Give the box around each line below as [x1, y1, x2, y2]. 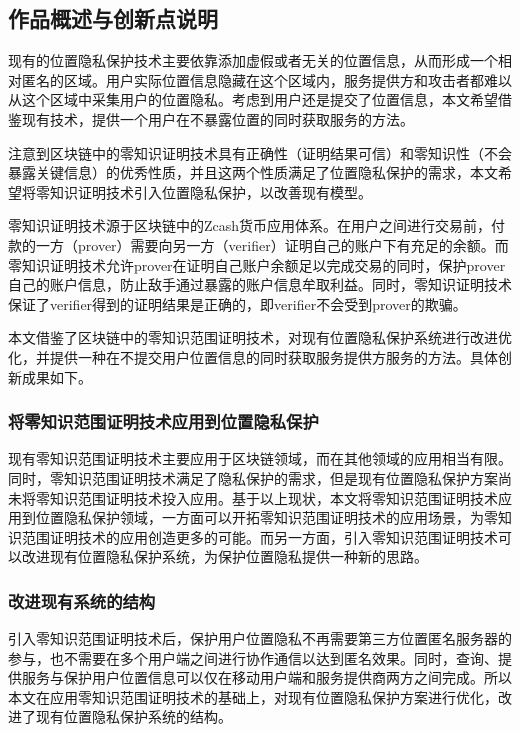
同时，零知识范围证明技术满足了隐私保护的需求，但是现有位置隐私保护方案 [8, 467, 498, 488]
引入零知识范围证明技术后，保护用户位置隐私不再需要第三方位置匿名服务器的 [8, 628, 512, 649]
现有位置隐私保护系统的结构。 [35, 706, 232, 727]
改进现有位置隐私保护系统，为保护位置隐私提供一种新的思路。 [21, 546, 428, 567]
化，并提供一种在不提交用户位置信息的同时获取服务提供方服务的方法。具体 [8, 346, 498, 367]
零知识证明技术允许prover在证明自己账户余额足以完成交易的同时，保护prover [8, 254, 506, 275]
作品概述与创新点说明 [8, 3, 218, 34]
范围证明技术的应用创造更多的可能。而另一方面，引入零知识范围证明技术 [21, 526, 498, 547]
